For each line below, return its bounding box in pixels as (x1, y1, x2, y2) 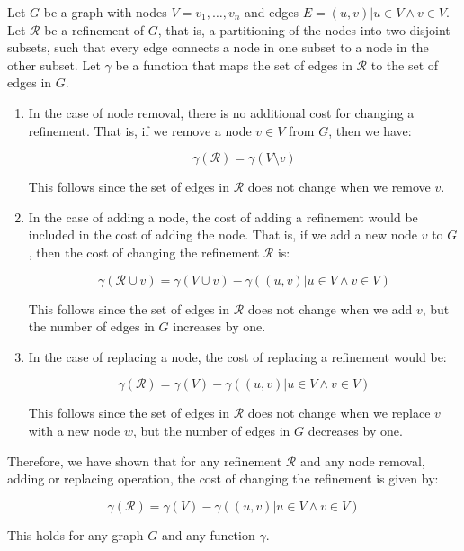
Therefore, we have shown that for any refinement (7, 451, 282, 470)
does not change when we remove (247, 177, 431, 196)
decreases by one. (308, 420, 403, 439)
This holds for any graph (7, 525, 144, 544)
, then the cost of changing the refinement (28, 242, 260, 261)
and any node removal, (299, 451, 425, 470)
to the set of (370, 55, 439, 74)
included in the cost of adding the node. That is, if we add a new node (28, 225, 418, 244)
